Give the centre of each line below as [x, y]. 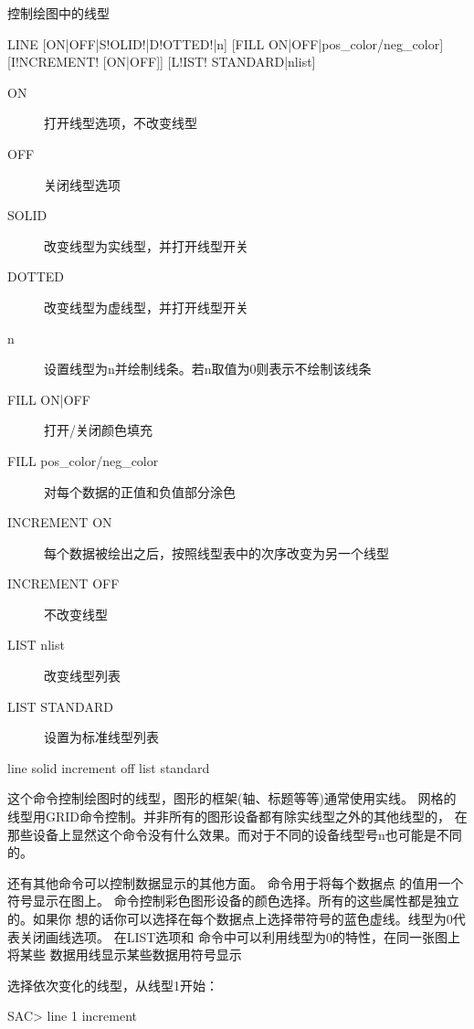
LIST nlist [36, 645]
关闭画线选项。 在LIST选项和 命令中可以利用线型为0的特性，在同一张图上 [240, 936]
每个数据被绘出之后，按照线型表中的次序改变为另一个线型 [216, 552]
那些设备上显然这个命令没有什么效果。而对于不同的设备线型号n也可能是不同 [235, 834]
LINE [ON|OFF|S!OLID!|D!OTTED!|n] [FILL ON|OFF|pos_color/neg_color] [226, 43]
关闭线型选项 [82, 184]
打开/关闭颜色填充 [98, 430]
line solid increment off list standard [109, 767]
